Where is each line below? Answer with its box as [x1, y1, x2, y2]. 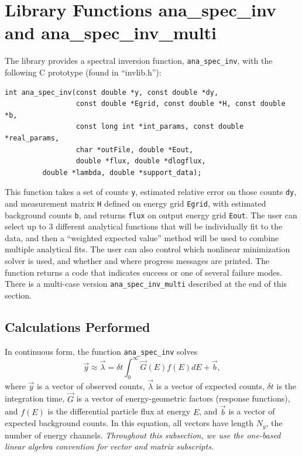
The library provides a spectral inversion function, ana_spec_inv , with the [5, 54, 273, 67]
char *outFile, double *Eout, [75, 145, 194, 154]
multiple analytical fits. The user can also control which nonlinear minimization [5, 243, 290, 255]
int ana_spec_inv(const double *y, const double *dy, [5, 88, 219, 97]
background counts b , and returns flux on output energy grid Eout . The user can [5, 208, 297, 221]
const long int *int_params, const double [75, 122, 244, 131]
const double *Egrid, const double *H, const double [75, 100, 286, 108]
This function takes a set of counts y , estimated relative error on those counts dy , [5, 186, 297, 198]
